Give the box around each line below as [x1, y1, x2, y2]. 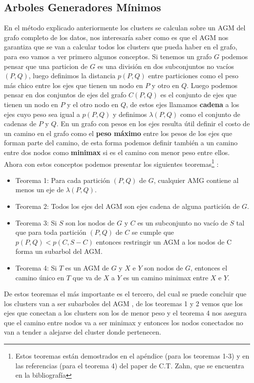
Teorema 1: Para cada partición [15, 175, 110, 185]
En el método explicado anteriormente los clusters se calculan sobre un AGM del [4, 23, 246, 33]
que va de [72, 272, 102, 282]
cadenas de [4, 118, 37, 129]
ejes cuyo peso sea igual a [4, 109, 80, 119]
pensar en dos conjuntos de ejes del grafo [4, 90, 127, 100]
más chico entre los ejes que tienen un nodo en [4, 80, 143, 90]
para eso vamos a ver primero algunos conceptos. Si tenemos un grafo [4, 51, 212, 61]
